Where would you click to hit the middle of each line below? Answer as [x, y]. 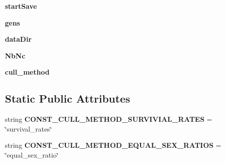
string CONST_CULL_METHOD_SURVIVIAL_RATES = [109, 119]
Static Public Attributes [68, 98]
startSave [21, 6]
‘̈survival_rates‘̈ [28, 128]
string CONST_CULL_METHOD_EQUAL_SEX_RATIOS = [113, 145]
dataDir [18, 39]
